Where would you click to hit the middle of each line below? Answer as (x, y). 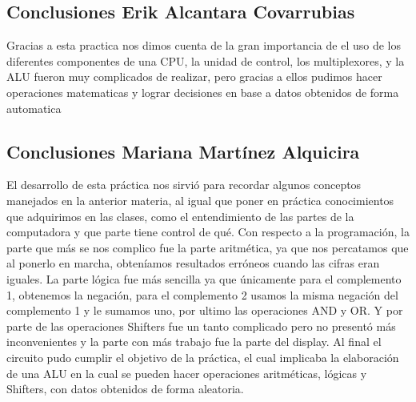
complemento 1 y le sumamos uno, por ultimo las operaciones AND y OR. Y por (205, 310)
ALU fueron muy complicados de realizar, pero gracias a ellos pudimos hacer (194, 76)
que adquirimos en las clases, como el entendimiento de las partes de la (180, 216)
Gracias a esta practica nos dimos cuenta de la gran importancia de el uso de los (204, 45)
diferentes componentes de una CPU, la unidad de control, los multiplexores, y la (206, 60)
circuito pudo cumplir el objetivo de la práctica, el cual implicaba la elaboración (203, 357)
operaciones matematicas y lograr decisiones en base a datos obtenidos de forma (203, 92)
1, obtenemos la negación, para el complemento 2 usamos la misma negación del (202, 294)
